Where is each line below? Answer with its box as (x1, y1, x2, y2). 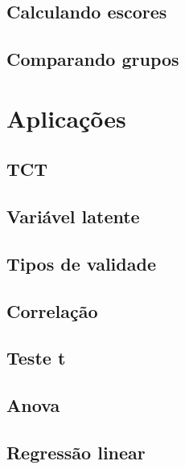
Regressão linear (6, 440, 146, 465)
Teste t (6, 345, 66, 370)
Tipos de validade (6, 251, 156, 275)
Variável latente (6, 204, 140, 229)
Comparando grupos (6, 47, 179, 71)
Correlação (6, 298, 98, 323)
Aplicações (6, 101, 126, 134)
